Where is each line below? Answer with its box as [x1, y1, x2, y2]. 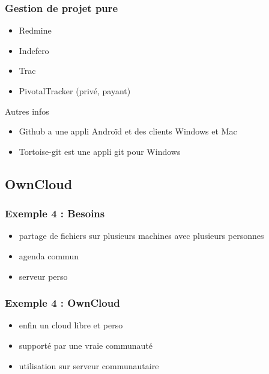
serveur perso [19, 270, 68, 282]
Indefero [19, 44, 49, 56]
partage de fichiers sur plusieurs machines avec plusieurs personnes [19, 229, 264, 242]
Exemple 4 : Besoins [5, 206, 105, 221]
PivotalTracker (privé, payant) [19, 85, 131, 97]
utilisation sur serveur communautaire [19, 359, 159, 372]
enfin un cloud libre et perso [19, 319, 123, 331]
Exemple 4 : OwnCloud [5, 295, 120, 310]
